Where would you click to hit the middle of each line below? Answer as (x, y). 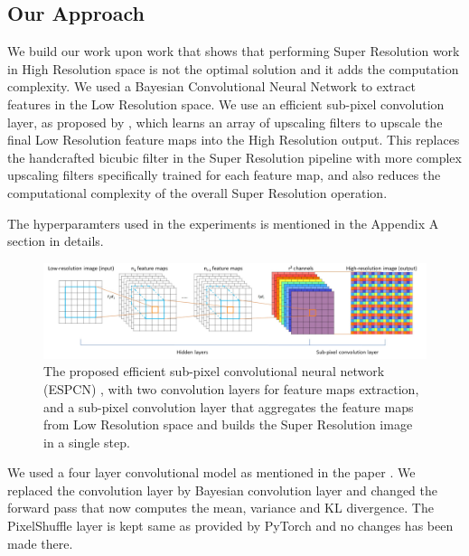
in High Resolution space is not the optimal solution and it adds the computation (233, 68)
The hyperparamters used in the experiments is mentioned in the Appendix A (223, 223)
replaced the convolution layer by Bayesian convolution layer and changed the (222, 490)
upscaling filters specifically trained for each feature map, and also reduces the (224, 175)
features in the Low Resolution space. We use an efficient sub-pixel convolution (226, 104)
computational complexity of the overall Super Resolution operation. (197, 192)
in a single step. (87, 442)
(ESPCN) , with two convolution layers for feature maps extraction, (231, 388)
